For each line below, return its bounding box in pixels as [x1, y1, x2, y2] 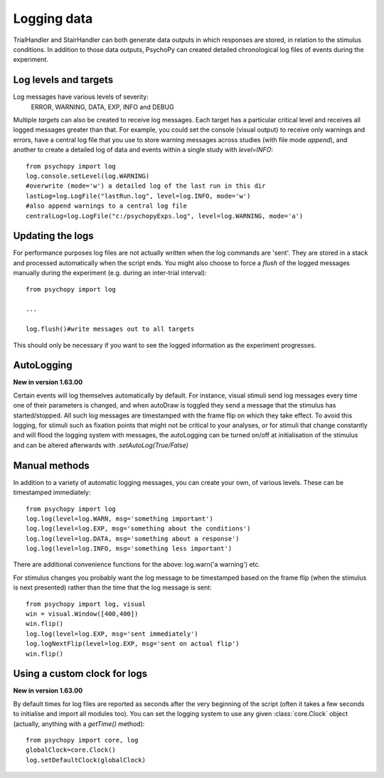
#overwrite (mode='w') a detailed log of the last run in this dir [26, 182, 266, 190]
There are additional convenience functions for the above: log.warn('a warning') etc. [13, 560, 261, 569]
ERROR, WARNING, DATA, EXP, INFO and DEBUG [31, 102, 174, 111]
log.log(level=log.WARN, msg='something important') [26, 514, 213, 523]
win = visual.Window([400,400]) [26, 610, 139, 618]
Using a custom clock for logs [13, 668, 148, 680]
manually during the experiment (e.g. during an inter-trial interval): [13, 269, 207, 277]
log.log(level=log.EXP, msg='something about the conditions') [26, 525, 251, 533]
